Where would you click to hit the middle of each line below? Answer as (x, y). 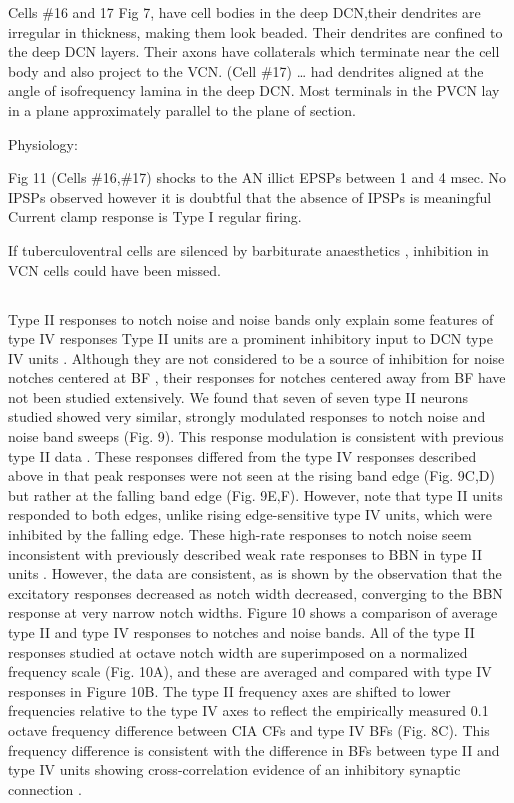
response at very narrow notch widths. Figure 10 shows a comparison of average (253, 612)
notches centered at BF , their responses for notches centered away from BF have (257, 377)
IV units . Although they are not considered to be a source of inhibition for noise (256, 357)
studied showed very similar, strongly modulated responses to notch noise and (247, 416)
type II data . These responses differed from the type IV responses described (242, 455)
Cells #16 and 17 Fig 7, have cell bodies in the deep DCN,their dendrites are (244, 12)
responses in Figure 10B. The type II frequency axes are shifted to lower (229, 690)
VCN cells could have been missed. (114, 269)
